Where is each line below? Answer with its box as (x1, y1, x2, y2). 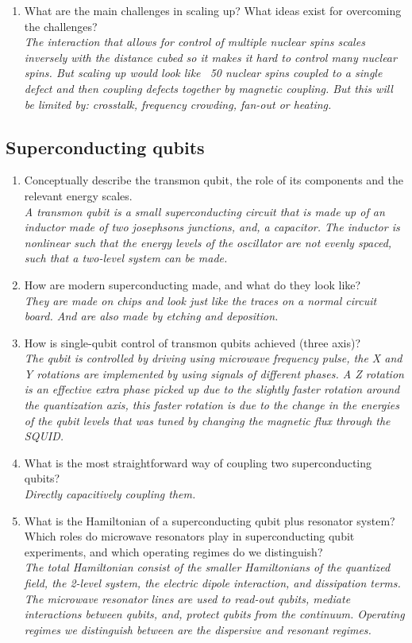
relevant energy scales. (24, 187, 133, 203)
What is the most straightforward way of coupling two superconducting (24, 454, 372, 471)
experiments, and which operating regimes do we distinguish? (24, 543, 323, 560)
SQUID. (24, 428, 64, 444)
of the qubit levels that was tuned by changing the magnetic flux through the (24, 412, 391, 428)
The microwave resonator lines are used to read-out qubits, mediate (24, 590, 351, 606)
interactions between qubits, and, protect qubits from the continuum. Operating (24, 606, 405, 622)
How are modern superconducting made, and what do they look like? (24, 276, 361, 292)
